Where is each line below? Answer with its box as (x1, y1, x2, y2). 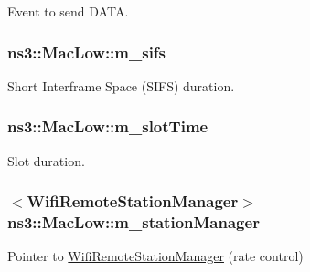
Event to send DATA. (7, 2, 129, 20)
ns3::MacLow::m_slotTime (7, 115, 208, 138)
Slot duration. (7, 151, 85, 170)
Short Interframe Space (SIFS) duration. (7, 76, 235, 95)
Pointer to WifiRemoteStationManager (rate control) (7, 246, 304, 266)
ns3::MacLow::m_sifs (7, 40, 166, 63)
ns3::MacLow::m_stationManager (7, 211, 260, 234)
